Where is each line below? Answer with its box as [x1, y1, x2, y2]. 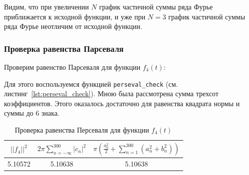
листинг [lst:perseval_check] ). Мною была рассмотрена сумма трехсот [4, 88, 219, 99]
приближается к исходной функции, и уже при [4, 11, 146, 21]
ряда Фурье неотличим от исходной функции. [4, 21, 142, 31]
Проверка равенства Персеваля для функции [14, 125, 149, 135]
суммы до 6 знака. [4, 108, 60, 118]
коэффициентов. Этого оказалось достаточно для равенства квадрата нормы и [4, 98, 240, 108]
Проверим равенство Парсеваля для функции [4, 62, 141, 72]
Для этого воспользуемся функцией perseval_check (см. [4, 78, 178, 89]
